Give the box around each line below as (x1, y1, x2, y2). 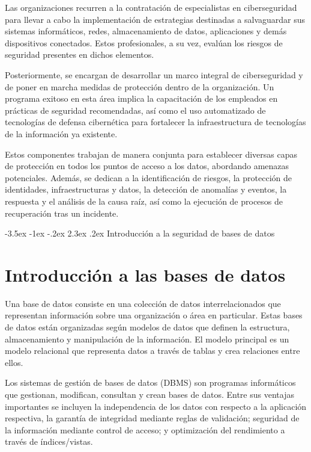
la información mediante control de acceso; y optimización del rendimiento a (5, 423, 285, 436)
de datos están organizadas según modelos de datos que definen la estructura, (5, 321, 290, 333)
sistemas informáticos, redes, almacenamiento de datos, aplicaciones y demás (5, 25, 287, 37)
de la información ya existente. (5, 127, 118, 140)
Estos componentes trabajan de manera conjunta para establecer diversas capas (5, 147, 298, 160)
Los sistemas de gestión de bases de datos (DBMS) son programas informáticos (5, 376, 296, 389)
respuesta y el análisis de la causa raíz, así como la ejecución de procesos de (5, 194, 283, 207)
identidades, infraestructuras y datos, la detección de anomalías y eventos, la (5, 183, 287, 196)
